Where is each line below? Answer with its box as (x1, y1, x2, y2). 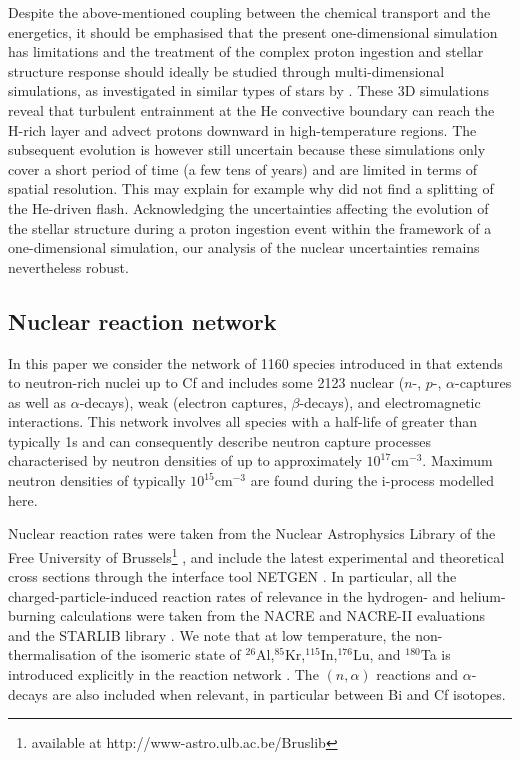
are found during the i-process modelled (250, 470, 495, 491)
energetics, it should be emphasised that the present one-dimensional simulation (8, 21, 498, 42)
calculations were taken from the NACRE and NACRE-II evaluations (60, 605, 486, 626)
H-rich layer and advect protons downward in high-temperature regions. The (8, 119, 477, 140)
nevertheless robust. (8, 256, 129, 277)
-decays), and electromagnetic (299, 391, 481, 412)
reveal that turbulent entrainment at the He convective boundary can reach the (8, 99, 495, 120)
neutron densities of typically (8, 470, 186, 491)
